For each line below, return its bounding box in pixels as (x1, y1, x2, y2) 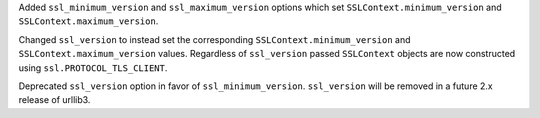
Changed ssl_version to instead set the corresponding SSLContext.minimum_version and (18, 33, 411, 45)
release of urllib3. (18, 94, 91, 106)
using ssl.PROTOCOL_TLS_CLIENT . (18, 61, 168, 74)
